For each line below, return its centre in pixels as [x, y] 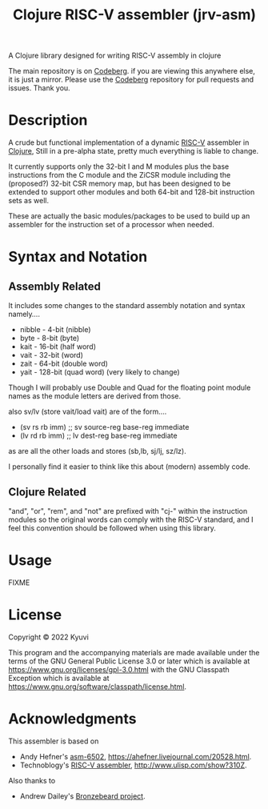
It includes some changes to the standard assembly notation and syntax [127, 306]
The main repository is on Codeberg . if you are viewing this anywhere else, [132, 71]
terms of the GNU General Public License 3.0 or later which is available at [129, 661]
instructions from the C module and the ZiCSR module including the [120, 175]
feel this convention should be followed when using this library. [112, 528]
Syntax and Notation [78, 257]
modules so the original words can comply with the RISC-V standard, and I [131, 519]
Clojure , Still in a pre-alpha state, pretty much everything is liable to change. [133, 151]
